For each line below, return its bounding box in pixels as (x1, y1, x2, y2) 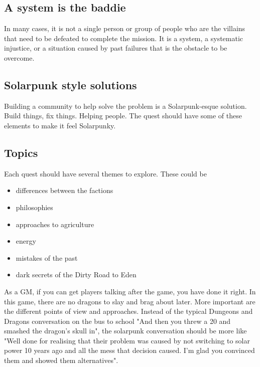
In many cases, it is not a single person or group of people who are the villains (4, 23, 245, 34)
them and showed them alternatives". (4, 355, 118, 365)
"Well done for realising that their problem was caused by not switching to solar (4, 335, 250, 345)
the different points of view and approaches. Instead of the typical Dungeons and (4, 306, 253, 316)
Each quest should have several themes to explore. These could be (4, 168, 207, 178)
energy (16, 236, 36, 246)
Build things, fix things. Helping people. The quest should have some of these (4, 110, 242, 121)
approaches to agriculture (16, 219, 94, 229)
